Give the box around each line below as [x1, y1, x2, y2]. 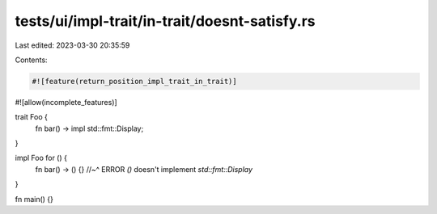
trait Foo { [15, 112, 49, 122]
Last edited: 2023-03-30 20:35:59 [15, 40, 130, 50]
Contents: [15, 55, 48, 65]
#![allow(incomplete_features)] [15, 97, 117, 107]
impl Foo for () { [15, 153, 68, 163]
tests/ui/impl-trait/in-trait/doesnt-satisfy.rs [15, 12, 316, 30]
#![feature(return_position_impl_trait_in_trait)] [32, 77, 238, 86]
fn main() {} [15, 194, 54, 204]
